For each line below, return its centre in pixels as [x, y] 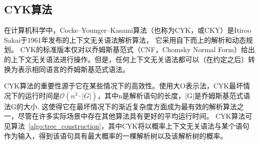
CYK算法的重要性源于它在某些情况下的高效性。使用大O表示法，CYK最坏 [124, 86]
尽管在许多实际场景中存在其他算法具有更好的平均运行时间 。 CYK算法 [131, 116]
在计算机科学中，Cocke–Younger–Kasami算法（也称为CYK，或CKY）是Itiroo [128, 30]
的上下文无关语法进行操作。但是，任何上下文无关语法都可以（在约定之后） [126, 59]
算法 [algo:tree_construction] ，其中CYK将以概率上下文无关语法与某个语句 [130, 125]
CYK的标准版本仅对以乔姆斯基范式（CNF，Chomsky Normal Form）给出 [137, 49]
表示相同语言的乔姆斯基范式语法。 [73, 69]
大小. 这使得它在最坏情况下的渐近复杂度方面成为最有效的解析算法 [130, 106]
